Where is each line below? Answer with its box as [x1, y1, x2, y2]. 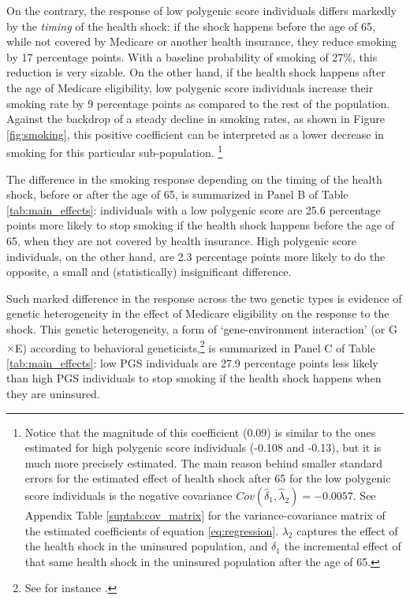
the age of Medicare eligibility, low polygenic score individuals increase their [6, 79, 374, 95]
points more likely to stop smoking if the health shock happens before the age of [6, 217, 395, 233]
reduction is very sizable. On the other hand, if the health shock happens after [6, 64, 386, 80]
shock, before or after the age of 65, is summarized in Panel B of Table [6, 186, 348, 203]
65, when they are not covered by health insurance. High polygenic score [6, 232, 357, 248]
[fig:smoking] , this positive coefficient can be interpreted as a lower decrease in [6, 125, 384, 142]
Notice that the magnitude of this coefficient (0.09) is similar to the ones [24, 423, 376, 440]
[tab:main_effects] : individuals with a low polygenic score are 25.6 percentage [6, 201, 381, 218]
